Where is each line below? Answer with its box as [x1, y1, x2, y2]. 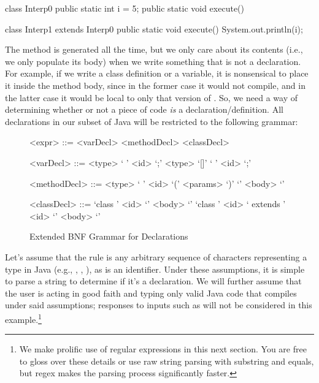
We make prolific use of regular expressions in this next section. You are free [19, 343, 307, 355]
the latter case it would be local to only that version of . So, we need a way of [5, 91, 298, 104]
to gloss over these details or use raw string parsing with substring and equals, [19, 354, 314, 367]
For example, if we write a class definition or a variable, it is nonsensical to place [5, 67, 309, 80]
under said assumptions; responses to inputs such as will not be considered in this [5, 298, 312, 311]
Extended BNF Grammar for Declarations [29, 230, 188, 243]
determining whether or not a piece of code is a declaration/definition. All [5, 103, 283, 116]
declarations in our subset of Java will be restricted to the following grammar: [5, 115, 298, 127]
